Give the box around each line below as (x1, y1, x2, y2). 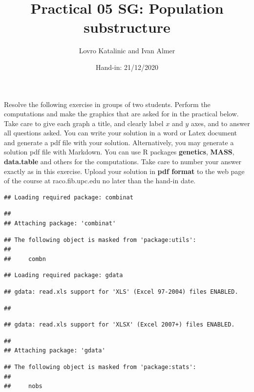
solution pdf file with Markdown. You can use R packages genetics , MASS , (4, 147, 234, 157)
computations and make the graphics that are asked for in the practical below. (4, 109, 239, 119)
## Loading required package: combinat (4, 194, 133, 201)
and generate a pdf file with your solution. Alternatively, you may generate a (4, 137, 234, 147)
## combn (4, 255, 46, 262)
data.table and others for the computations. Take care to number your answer (4, 156, 241, 167)
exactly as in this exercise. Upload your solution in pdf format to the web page (4, 166, 245, 176)
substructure (84, 17, 170, 37)
